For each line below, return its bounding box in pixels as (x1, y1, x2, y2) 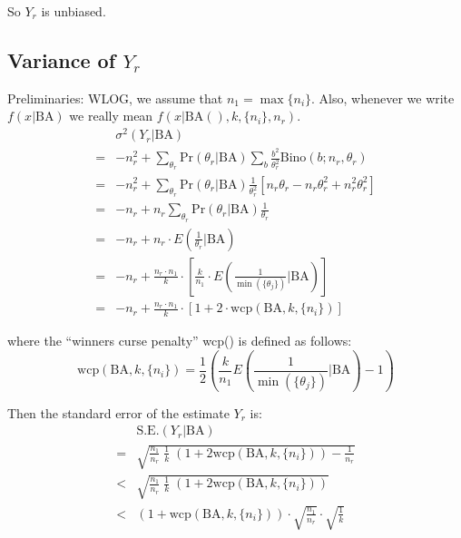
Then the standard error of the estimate (7, 403, 230, 422)
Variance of (7, 45, 116, 73)
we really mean (69, 106, 153, 125)
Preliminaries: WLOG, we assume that (7, 88, 223, 107)
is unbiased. (41, 2, 106, 20)
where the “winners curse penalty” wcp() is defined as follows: (7, 331, 352, 350)
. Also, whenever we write (311, 88, 455, 107)
